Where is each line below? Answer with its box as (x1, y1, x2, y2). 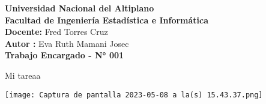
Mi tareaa (5, 69, 41, 81)
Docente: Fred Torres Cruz (5, 25, 108, 38)
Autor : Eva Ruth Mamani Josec (5, 37, 129, 49)
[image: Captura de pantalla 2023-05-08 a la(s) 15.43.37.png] (5, 90, 263, 99)
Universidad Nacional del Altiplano (5, 2, 154, 14)
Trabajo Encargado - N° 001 (5, 49, 124, 61)
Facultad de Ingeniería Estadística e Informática (5, 13, 209, 26)
